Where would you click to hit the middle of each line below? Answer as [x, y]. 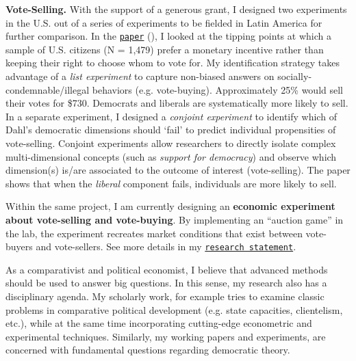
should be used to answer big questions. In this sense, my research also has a [166, 283]
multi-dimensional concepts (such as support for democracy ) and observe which [171, 156]
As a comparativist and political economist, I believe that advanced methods [167, 269]
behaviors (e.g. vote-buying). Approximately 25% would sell [217, 89]
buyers [19, 246]
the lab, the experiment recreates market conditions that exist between [154, 233]
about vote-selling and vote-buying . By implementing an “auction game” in [175, 219]
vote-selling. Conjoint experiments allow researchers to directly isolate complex [171, 143]
